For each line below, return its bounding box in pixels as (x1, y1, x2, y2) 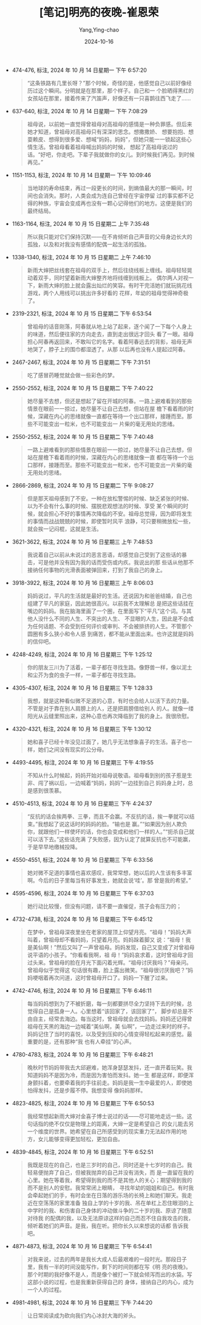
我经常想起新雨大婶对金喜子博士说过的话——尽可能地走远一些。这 (27, 1112, 192, 1120)
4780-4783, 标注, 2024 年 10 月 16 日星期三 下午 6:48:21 (12, 1051, 154, 1058)
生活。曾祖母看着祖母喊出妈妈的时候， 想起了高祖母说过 (32, 143, 173, 150)
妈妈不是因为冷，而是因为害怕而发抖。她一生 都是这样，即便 (38, 1071, 189, 1079)
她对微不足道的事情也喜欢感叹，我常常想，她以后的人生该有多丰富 (27, 869, 192, 876)
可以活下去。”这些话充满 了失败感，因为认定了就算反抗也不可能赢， (27, 835, 194, 843)
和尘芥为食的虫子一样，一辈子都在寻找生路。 (27, 671, 140, 679)
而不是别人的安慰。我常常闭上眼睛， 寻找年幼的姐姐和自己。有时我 (27, 1184, 194, 1191)
